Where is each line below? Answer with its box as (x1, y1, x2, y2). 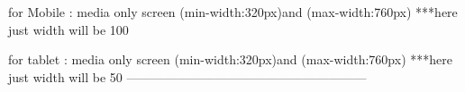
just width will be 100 (8, 20, 129, 38)
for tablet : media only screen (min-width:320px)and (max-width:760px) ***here (8, 50, 452, 69)
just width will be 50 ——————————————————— (8, 67, 367, 86)
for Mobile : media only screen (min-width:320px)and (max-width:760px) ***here (8, 3, 458, 21)
